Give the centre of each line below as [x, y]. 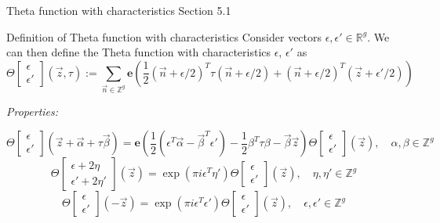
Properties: [33, 111]
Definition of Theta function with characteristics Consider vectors [164, 36]
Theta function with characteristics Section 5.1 [119, 10]
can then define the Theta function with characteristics [139, 52]
